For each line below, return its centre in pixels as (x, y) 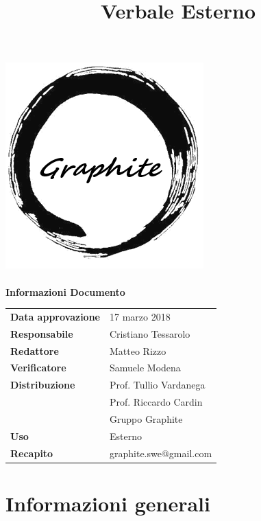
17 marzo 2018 (140, 316)
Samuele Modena (145, 368)
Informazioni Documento (65, 291)
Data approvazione (55, 316)
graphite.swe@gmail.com (161, 453)
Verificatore (38, 368)
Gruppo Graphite (146, 418)
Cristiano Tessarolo (150, 333)
